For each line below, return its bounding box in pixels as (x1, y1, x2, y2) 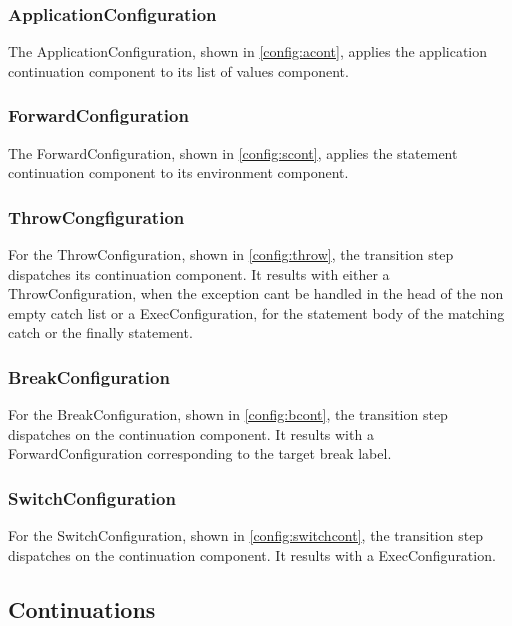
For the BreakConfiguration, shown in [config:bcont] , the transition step (8, 404, 448, 425)
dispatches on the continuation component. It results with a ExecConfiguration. (8, 544, 496, 565)
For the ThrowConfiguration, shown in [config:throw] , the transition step (8, 244, 454, 265)
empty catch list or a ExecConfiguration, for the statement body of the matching (8, 302, 505, 323)
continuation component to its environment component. (8, 162, 349, 183)
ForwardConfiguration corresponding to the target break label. (8, 443, 392, 464)
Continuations (8, 593, 156, 624)
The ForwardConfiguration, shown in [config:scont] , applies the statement (8, 142, 458, 163)
